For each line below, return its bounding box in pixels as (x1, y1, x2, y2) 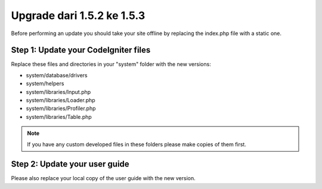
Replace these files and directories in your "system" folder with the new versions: (11, 61, 211, 68)
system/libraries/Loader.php (26, 97, 95, 104)
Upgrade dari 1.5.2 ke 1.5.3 (11, 9, 145, 22)
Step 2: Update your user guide (11, 159, 129, 169)
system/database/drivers (26, 71, 88, 78)
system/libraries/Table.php (26, 113, 92, 120)
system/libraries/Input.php (26, 88, 91, 95)
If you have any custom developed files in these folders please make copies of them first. (27, 140, 247, 148)
